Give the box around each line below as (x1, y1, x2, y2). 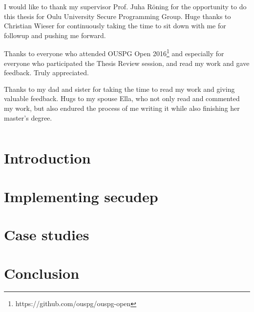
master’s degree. (4, 112, 52, 123)
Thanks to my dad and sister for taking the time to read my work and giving (4, 83, 235, 94)
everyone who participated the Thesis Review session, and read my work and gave (4, 58, 250, 68)
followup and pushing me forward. (4, 30, 106, 40)
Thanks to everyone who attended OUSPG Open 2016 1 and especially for (4, 47, 224, 59)
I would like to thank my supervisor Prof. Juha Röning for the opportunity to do (4, 1, 247, 11)
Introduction (4, 148, 91, 168)
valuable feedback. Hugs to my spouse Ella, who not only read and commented (4, 93, 240, 104)
